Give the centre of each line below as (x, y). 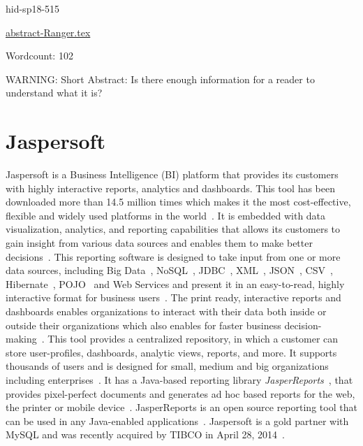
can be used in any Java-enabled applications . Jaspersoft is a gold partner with (177, 420)
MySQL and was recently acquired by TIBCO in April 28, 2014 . (145, 434)
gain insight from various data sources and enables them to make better (159, 243)
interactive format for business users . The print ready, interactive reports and (173, 297)
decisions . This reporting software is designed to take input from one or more (173, 256)
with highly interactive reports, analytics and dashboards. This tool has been (170, 188)
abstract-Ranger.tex (48, 32)
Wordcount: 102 (39, 56)
